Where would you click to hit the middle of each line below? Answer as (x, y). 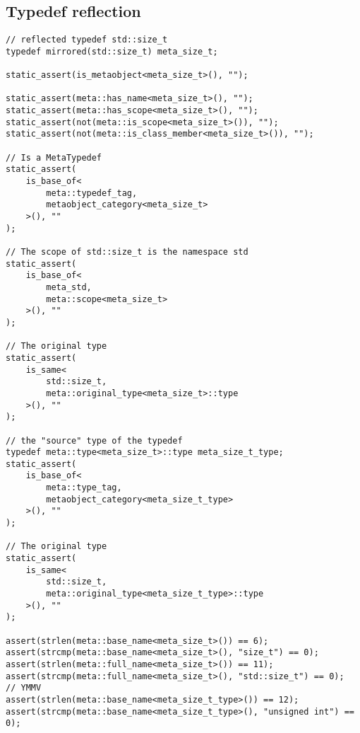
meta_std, (69, 287)
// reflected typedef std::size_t (87, 40)
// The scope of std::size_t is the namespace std (127, 252)
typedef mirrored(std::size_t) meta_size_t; (112, 51)
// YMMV (24, 688)
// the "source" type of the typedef (94, 440)
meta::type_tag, (84, 488)
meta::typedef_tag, (92, 193)
